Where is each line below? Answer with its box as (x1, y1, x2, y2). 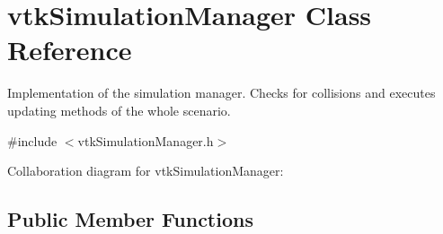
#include (7, 131, 58, 150)
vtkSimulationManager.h (77, 131, 214, 150)
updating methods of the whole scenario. (7, 100, 231, 119)
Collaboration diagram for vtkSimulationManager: (7, 161, 284, 180)
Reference (7, 31, 132, 68)
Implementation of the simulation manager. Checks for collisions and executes (7, 83, 436, 102)
